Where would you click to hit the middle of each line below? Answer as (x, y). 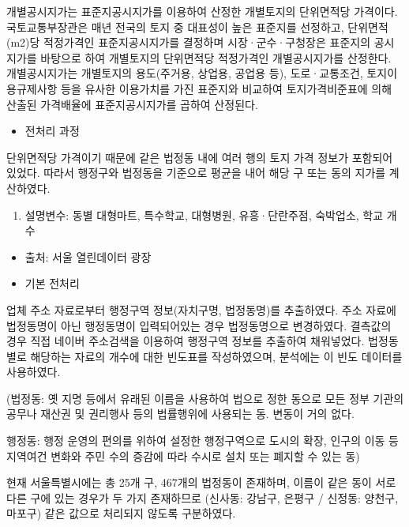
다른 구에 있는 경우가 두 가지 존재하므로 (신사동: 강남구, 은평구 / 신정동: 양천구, (203, 497)
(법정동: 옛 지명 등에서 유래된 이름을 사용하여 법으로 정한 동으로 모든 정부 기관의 (205, 398)
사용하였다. (34, 372)
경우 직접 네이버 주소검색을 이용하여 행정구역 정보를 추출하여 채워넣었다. (186, 341)
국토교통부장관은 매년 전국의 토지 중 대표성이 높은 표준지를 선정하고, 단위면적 (197, 26)
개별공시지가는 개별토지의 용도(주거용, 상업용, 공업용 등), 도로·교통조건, (185, 73)
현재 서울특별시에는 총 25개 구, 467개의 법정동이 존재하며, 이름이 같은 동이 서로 (201, 482)
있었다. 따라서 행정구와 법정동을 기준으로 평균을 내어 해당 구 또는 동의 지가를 (196, 173)
